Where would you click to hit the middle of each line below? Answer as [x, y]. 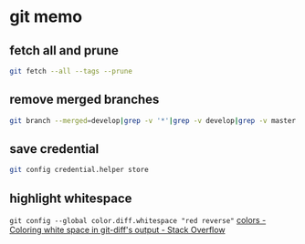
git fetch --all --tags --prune [71, 71]
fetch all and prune [64, 51]
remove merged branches [84, 100]
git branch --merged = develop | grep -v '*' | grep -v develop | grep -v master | [155, 120]
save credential [54, 149]
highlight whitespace [71, 198]
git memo [46, 17]
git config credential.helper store [79, 170]
